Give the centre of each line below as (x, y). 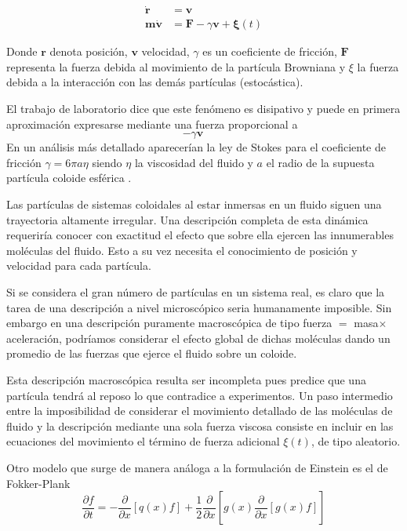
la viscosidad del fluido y (194, 162)
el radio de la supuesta (320, 162)
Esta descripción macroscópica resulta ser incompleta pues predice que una (186, 379)
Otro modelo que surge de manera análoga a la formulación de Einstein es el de (197, 467)
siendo (107, 162)
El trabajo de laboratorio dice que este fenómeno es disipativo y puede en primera (203, 109)
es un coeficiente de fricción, (270, 51)
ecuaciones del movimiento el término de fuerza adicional (143, 441)
